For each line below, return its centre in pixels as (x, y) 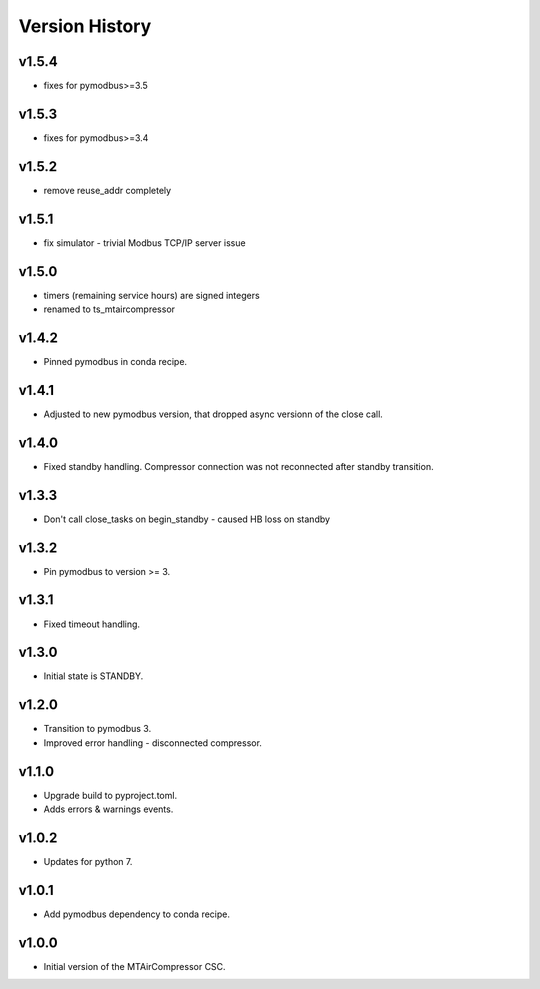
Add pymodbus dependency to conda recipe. (136, 914)
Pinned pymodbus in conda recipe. (115, 361)
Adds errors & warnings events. (108, 809)
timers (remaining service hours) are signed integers (151, 295)
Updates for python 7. (88, 861)
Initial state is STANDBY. (93, 676)
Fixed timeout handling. (91, 624)
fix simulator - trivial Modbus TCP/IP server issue (144, 242)
